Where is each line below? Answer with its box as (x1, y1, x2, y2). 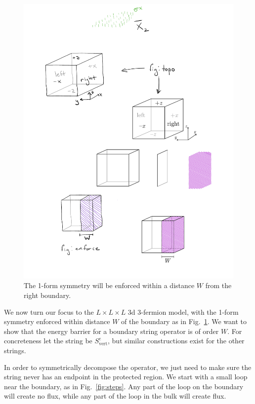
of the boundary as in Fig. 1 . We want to (121, 316, 247, 327)
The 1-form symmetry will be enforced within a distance (24, 280, 195, 291)
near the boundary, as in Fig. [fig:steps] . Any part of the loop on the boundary (4, 381, 244, 391)
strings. (4, 345, 26, 355)
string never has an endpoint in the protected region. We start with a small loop (4, 371, 248, 382)
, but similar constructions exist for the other (108, 335, 245, 346)
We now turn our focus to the (4, 306, 94, 317)
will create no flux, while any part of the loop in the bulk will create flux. (4, 391, 226, 401)
